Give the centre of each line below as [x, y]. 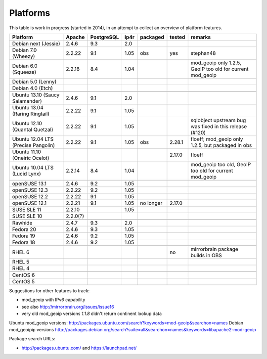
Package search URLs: [32, 339]
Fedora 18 [24, 242]
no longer [151, 203]
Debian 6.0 [25, 66]
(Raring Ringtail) [31, 114]
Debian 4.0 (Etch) [32, 88]
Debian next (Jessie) [36, 44]
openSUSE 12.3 [30, 190]
